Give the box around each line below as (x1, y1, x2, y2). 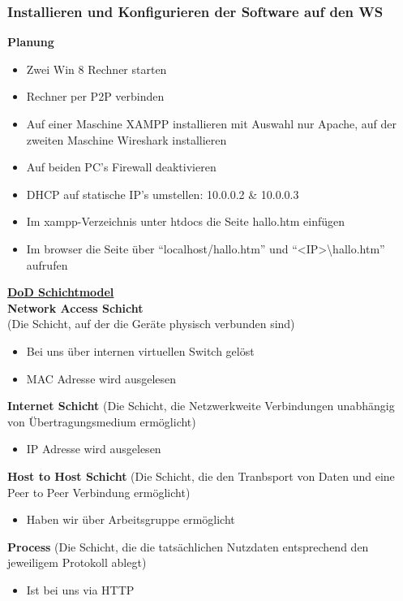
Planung (7, 33, 54, 50)
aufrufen (26, 256, 68, 273)
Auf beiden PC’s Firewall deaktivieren (26, 158, 217, 175)
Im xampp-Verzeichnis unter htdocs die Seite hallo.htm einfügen (26, 213, 345, 230)
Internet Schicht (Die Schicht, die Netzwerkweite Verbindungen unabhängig (7, 397, 395, 414)
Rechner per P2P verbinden (26, 88, 165, 105)
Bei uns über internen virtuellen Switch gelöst (26, 342, 255, 359)
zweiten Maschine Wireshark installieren (26, 131, 227, 148)
